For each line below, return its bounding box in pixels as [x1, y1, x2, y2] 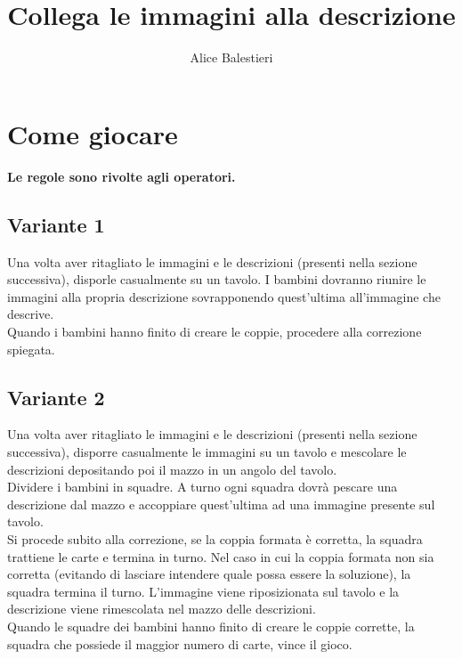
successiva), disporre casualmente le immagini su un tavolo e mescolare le [7, 443, 407, 460]
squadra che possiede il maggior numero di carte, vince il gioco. [7, 634, 353, 653]
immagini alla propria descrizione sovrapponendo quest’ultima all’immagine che [7, 287, 441, 305]
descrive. [7, 305, 54, 323]
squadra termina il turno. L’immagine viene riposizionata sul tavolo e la [7, 582, 400, 600]
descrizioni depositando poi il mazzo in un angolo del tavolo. [7, 460, 337, 478]
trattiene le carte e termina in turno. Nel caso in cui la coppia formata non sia [7, 547, 434, 565]
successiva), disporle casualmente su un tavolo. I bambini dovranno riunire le [7, 270, 426, 289]
